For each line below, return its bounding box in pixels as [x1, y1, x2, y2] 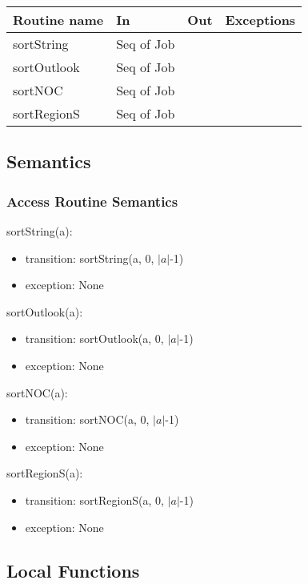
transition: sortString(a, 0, [25, 249, 154, 266]
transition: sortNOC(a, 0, [25, 411, 150, 428]
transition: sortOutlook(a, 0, [25, 330, 164, 347]
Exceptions [225, 10, 296, 29]
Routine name [13, 10, 104, 29]
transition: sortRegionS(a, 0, [25, 491, 164, 508]
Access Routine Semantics [6, 191, 178, 211]
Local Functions [6, 558, 140, 582]
